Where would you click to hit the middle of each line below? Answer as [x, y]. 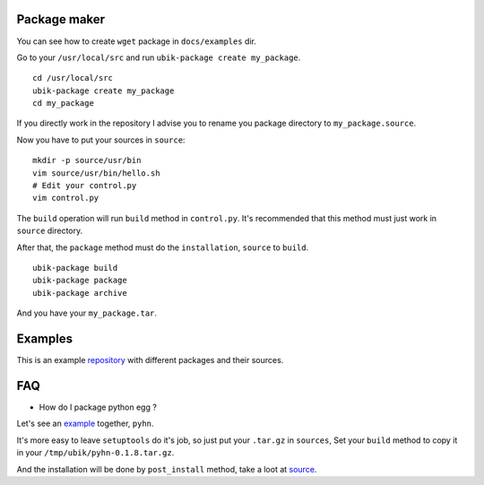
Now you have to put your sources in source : [101, 140]
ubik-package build [75, 268]
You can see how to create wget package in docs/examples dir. [137, 41]
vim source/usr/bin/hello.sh [96, 173]
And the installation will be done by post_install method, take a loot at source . [167, 469]
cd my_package [63, 104]
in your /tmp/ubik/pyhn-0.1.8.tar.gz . [95, 453]
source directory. [50, 231]
